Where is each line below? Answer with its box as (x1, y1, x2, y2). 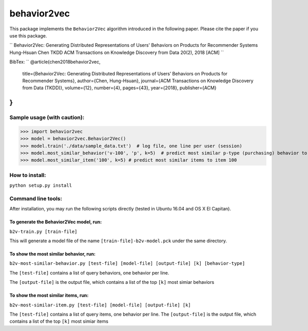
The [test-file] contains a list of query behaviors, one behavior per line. (9, 269, 169, 276)
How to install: (9, 171, 46, 179)
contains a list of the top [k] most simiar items (9, 318, 109, 324)
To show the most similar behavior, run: (9, 251, 96, 257)
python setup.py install (9, 183, 72, 188)
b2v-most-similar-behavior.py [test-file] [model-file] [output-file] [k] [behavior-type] (9, 261, 245, 266)
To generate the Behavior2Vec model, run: (9, 219, 102, 225)
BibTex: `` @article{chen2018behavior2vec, (9, 59, 101, 65)
